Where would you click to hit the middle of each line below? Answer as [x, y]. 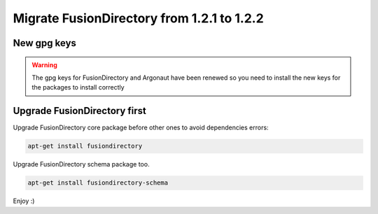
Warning [44, 65]
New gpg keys [45, 43]
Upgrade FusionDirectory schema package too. [81, 164]
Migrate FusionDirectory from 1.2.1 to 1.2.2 [138, 18]
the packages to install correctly [78, 87]
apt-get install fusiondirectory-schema [98, 183]
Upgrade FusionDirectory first [79, 111]
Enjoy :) [24, 201]
